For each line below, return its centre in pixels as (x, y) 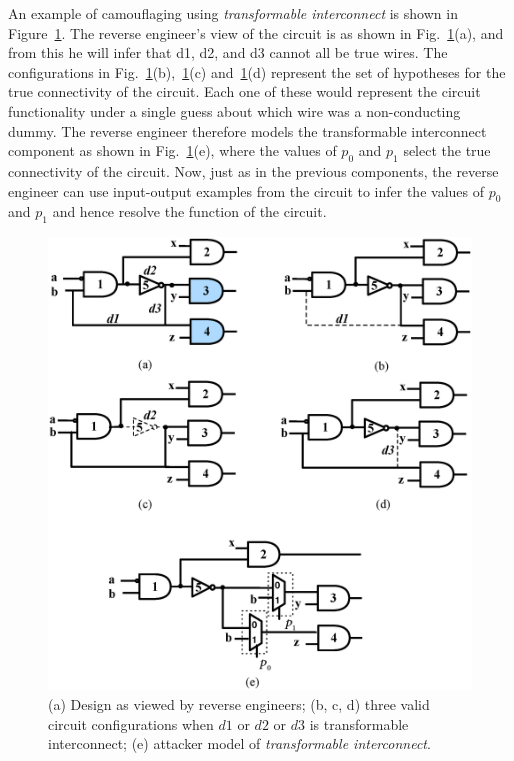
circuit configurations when (131, 723)
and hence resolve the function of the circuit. (189, 211)
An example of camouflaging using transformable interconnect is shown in (233, 13)
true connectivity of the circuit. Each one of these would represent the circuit (244, 91)
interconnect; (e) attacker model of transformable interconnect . (239, 743)
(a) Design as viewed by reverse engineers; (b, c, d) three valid (239, 703)
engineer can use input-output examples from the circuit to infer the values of (246, 190)
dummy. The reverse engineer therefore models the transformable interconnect (247, 130)
